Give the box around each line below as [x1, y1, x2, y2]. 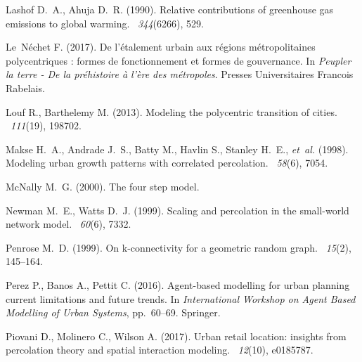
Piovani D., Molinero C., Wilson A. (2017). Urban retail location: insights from [6, 328, 347, 343]
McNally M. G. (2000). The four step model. [6, 179, 200, 193]
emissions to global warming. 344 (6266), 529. [6, 15, 204, 30]
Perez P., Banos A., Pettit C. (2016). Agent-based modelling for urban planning [6, 277, 350, 292]
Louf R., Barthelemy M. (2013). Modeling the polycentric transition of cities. [6, 104, 337, 119]
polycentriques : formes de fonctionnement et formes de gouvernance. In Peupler [6, 53, 351, 67]
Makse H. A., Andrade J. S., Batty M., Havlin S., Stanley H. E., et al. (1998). [6, 141, 349, 156]
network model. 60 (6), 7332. [6, 216, 131, 231]
